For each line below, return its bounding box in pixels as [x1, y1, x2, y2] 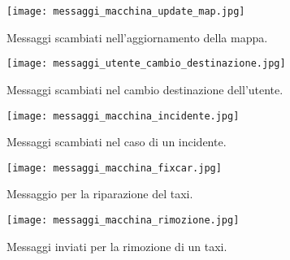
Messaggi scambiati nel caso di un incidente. [6, 133, 227, 150]
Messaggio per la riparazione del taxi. [6, 185, 193, 202]
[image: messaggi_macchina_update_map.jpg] [6, 6, 245, 17]
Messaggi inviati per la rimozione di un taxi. [6, 237, 227, 254]
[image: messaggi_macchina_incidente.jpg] [6, 110, 240, 122]
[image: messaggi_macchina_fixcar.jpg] [6, 162, 222, 174]
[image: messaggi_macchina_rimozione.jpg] [6, 214, 240, 226]
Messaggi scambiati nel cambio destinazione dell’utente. [6, 80, 284, 97]
